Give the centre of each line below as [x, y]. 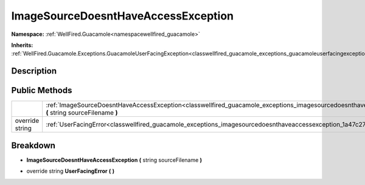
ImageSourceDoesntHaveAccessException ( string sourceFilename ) [114, 160]
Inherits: [22, 45]
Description [34, 71]
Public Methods [42, 90]
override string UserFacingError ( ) [71, 171]
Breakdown [33, 145]
